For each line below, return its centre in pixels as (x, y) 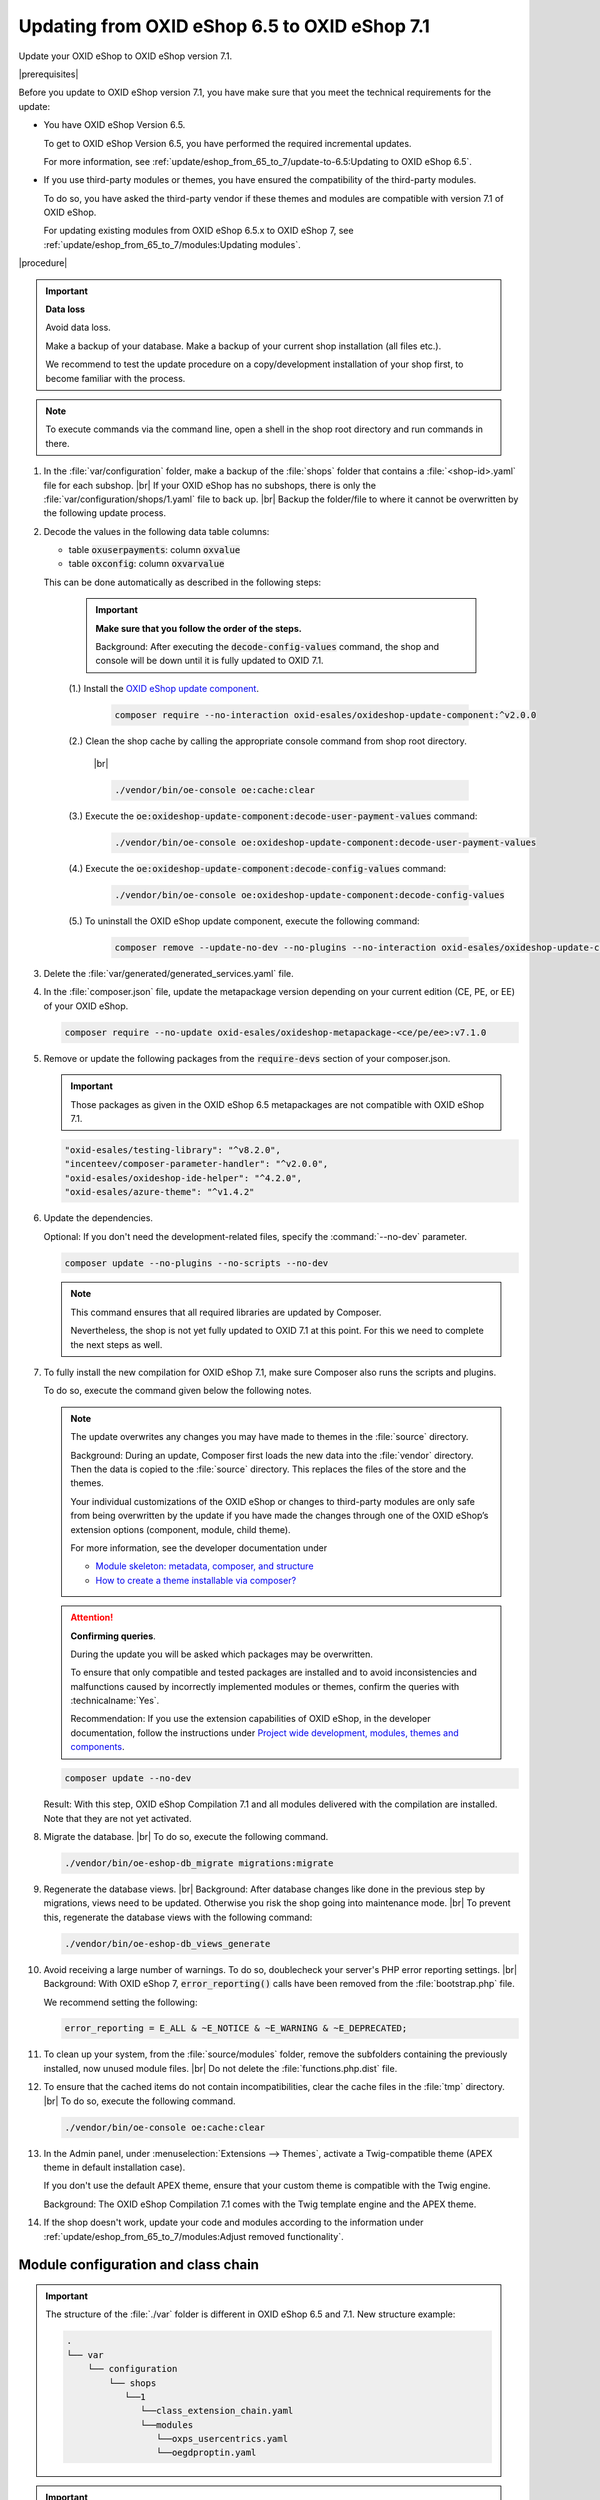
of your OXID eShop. (86, 1006)
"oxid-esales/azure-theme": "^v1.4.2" (159, 1192)
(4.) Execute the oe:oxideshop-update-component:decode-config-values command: (257, 869)
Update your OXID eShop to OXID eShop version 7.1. (125, 56)
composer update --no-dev (128, 1778)
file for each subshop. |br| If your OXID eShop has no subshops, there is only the (210, 485)
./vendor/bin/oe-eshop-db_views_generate (167, 1943)
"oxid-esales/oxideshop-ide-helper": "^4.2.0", (183, 1178)
